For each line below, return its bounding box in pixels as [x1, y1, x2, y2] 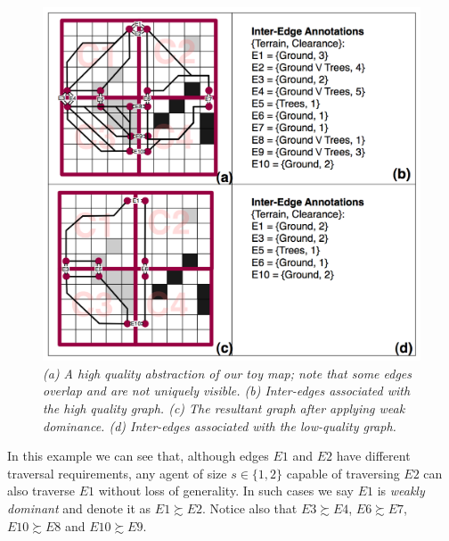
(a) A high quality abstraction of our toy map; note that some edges [43, 363, 412, 382]
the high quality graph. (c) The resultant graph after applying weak [43, 399, 405, 418]
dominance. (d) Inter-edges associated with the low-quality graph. [43, 416, 396, 435]
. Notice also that [202, 499, 298, 517]
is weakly [377, 481, 425, 500]
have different [336, 446, 411, 465]
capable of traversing [286, 463, 400, 482]
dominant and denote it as [7, 499, 151, 517]
